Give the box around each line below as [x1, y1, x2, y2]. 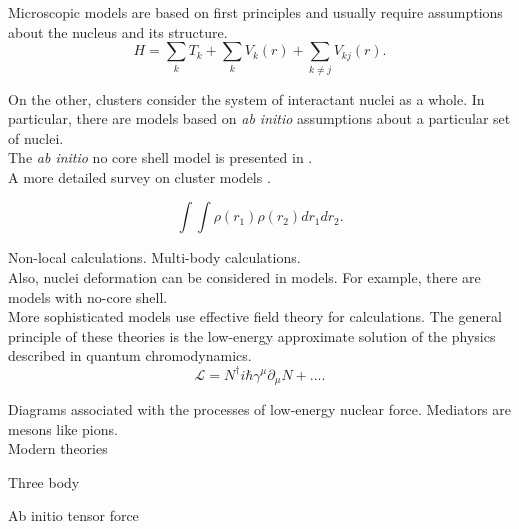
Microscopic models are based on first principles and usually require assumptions [8, 2, 503, 22]
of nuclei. [8, 127, 64, 148]
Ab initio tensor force [8, 505, 139, 526]
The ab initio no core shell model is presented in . [8, 147, 313, 168]
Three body [8, 471, 80, 492]
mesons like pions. [8, 418, 118, 439]
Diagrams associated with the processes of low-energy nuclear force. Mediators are [8, 399, 512, 419]
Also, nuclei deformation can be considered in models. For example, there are [8, 267, 481, 288]
